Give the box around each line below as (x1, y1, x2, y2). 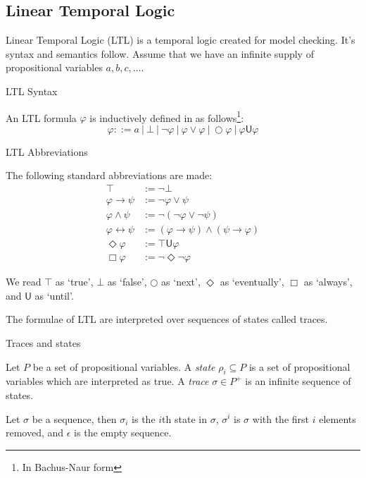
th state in (162, 411, 207, 426)
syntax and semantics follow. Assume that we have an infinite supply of (6, 46, 314, 61)
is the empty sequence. (74, 425, 172, 440)
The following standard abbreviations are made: (6, 168, 213, 183)
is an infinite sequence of (245, 374, 351, 388)
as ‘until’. (34, 288, 74, 302)
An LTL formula (6, 110, 77, 125)
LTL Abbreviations (6, 144, 88, 159)
